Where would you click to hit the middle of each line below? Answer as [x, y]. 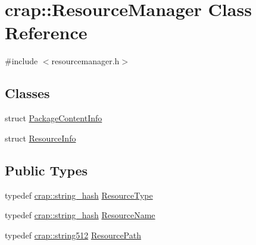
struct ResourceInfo [40, 138]
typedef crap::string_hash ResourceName [80, 215]
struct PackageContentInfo [54, 118]
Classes [27, 93]
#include [21, 61]
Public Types [46, 170]
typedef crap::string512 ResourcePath [73, 235]
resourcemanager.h [85, 61]
